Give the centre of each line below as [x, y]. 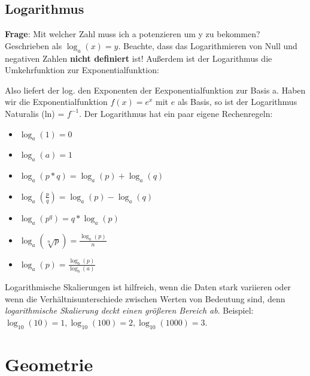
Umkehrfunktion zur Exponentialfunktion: [82, 70]
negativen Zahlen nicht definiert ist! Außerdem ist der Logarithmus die [139, 58]
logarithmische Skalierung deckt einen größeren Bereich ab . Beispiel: [129, 310]
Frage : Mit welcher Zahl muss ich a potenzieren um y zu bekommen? [133, 34]
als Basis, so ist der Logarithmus [237, 102]
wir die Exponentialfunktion [56, 102]
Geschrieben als [34, 45]
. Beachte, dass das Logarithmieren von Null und [208, 45]
